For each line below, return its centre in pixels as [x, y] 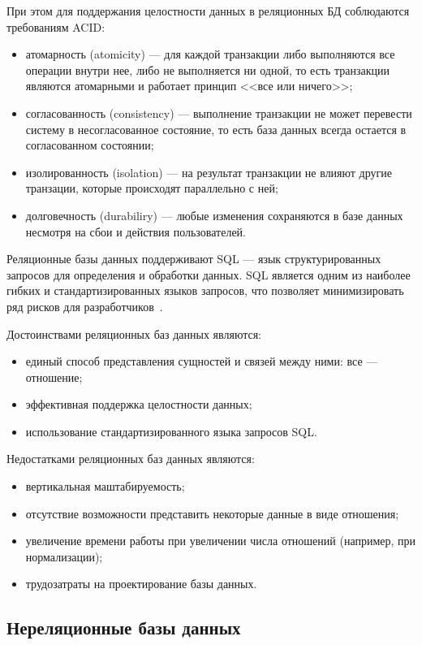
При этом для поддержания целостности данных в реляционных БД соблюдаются [208, 11]
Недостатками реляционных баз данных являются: [131, 459]
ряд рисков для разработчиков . [85, 306]
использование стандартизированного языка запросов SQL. [171, 431]
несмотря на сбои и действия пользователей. [136, 231]
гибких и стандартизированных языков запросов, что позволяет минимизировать [205, 290]
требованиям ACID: [56, 26]
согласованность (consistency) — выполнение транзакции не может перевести [219, 113]
